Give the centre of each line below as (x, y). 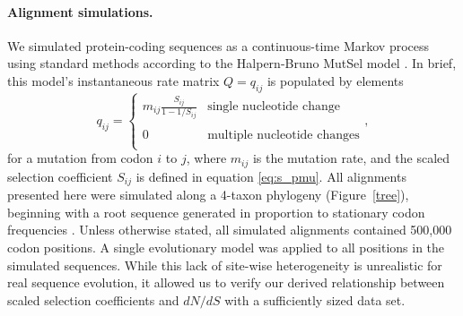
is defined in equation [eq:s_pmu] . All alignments (271, 176)
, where (206, 158)
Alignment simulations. (80, 11)
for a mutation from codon (80, 158)
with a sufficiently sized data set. (315, 299)
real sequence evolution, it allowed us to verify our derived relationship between (226, 282)
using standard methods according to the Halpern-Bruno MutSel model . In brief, (232, 63)
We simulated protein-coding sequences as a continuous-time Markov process (218, 45)
